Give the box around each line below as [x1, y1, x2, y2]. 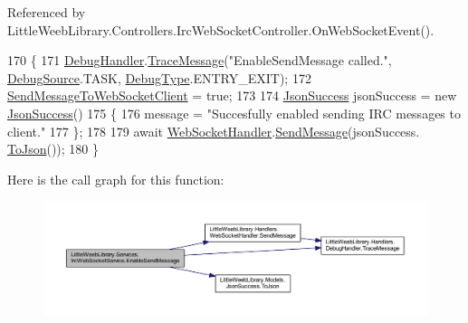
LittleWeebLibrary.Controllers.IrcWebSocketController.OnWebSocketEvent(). [7, 20, 435, 39]
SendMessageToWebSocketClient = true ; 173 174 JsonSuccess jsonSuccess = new [7, 86, 457, 105]
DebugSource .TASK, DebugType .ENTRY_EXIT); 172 [7, 68, 311, 87]
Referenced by [7, 3, 86, 21]
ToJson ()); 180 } [7, 139, 100, 158]
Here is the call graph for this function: [7, 169, 224, 188]
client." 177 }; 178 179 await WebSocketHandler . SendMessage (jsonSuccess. [7, 121, 420, 140]
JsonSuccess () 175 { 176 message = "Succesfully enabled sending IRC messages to [7, 103, 461, 122]
